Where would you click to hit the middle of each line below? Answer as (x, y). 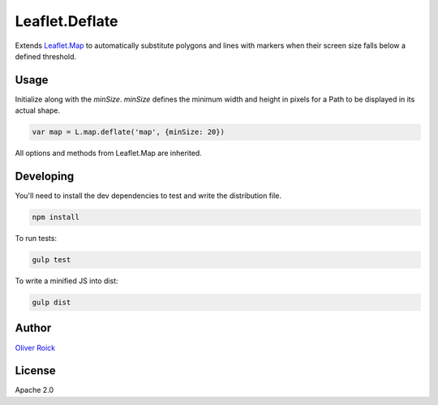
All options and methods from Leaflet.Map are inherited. (108, 153)
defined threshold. (46, 56)
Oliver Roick (35, 347)
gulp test (52, 260)
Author (33, 328)
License (35, 371)
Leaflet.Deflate (67, 21)
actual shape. (38, 110)
